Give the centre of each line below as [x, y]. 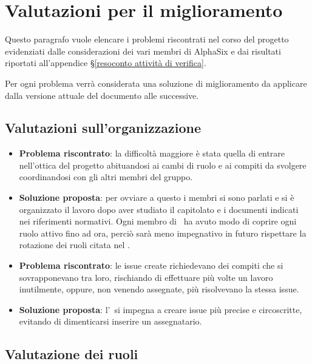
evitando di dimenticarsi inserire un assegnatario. [110, 321]
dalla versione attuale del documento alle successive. [102, 95]
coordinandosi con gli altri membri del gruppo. [106, 177]
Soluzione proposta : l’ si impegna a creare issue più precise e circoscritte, [161, 309]
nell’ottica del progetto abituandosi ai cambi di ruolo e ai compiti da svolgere [163, 165]
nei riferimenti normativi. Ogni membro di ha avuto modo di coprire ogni [158, 221]
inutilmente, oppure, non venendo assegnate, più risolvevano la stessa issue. [159, 289]
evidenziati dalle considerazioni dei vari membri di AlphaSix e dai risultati [143, 51]
